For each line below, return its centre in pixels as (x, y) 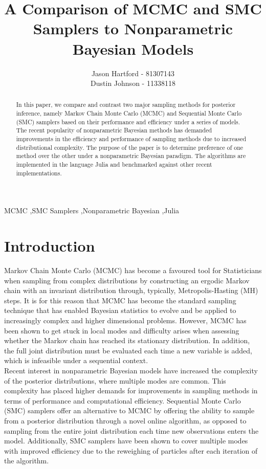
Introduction (50, 246)
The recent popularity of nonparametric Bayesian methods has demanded (114, 130)
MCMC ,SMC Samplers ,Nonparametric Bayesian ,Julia (92, 210)
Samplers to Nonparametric (133, 28)
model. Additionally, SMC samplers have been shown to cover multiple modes (126, 441)
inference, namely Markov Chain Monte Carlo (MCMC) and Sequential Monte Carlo (129, 113)
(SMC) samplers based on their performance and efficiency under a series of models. (128, 121)
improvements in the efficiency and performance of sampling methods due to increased (131, 139)
